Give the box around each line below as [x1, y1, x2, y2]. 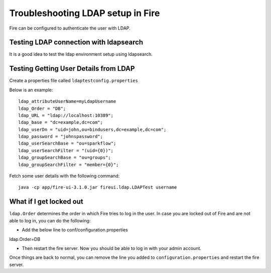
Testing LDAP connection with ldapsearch [9, 38, 144, 47]
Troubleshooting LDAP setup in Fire [9, 8, 160, 19]
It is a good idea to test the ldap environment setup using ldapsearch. [9, 51, 153, 57]
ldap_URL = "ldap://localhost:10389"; [18, 112, 114, 118]
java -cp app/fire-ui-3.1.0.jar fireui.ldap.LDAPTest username [18, 185, 177, 190]
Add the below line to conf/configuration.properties [22, 227, 128, 233]
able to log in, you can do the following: [9, 217, 91, 223]
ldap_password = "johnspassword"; [18, 133, 103, 140]
